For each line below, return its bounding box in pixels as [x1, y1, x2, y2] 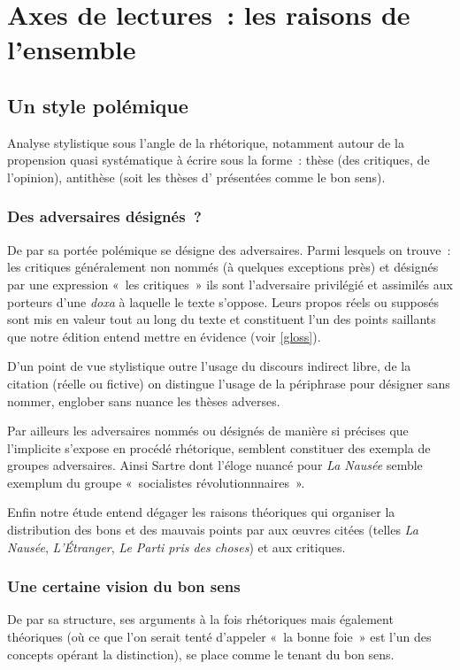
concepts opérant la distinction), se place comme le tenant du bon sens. [7, 644, 395, 663]
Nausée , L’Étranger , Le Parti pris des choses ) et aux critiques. [7, 537, 346, 556]
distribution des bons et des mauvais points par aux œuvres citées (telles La [7, 520, 418, 539]
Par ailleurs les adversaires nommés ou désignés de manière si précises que [7, 421, 409, 440]
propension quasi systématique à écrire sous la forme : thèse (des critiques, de [7, 150, 430, 169]
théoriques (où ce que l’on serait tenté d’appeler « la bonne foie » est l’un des [7, 628, 432, 646]
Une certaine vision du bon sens [7, 575, 241, 597]
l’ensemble [7, 31, 136, 67]
